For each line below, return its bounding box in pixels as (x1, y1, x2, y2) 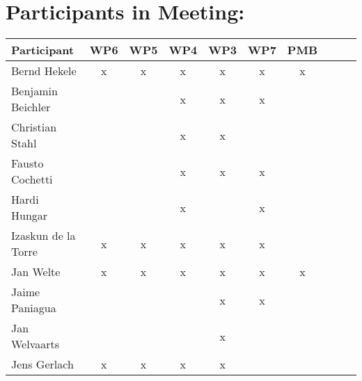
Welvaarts (11, 336, 60, 352)
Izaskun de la (11, 227, 76, 244)
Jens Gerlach (11, 356, 74, 373)
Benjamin (11, 83, 58, 99)
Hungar (11, 207, 48, 224)
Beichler (11, 99, 51, 115)
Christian (11, 119, 57, 136)
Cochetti (11, 171, 53, 188)
